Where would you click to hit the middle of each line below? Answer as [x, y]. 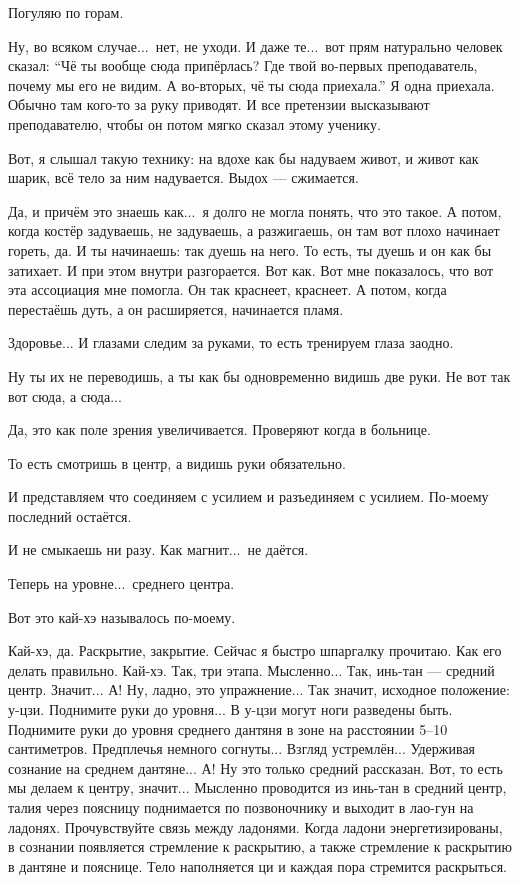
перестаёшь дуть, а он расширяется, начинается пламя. [176, 308]
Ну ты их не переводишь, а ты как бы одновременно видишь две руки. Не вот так [259, 375]
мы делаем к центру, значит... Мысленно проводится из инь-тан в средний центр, [257, 787]
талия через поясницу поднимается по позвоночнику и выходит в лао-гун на [241, 807]
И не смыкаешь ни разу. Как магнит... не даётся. [158, 549]
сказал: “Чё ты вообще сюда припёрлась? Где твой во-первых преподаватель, [243, 65]
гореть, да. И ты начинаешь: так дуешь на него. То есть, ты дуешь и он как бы [250, 249]
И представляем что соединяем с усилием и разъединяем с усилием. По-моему [248, 496]
